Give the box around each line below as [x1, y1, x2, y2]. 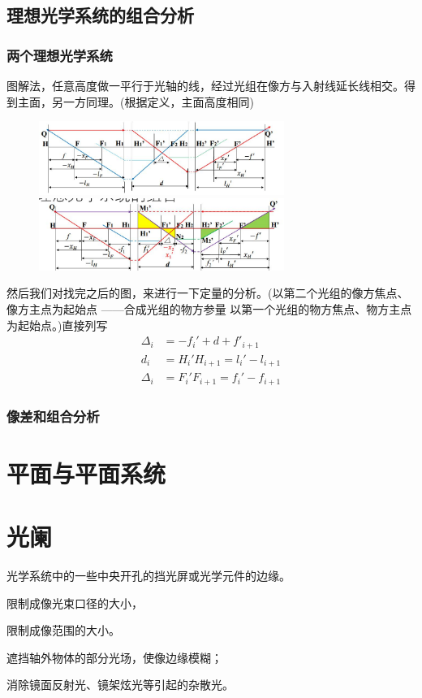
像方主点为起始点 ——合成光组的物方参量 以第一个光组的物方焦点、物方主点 [6, 301, 412, 318]
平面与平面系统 [6, 456, 166, 489]
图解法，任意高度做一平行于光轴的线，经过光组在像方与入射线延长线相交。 [6, 77, 404, 93]
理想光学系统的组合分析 [6, 2, 194, 28]
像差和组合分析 [6, 405, 100, 426]
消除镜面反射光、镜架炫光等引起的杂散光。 [6, 676, 234, 693]
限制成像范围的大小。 [6, 622, 120, 639]
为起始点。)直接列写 [6, 316, 108, 333]
